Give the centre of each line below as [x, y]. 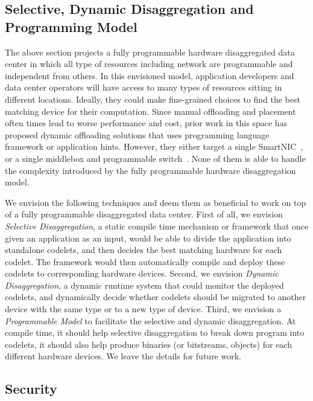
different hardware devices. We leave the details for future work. [123, 356]
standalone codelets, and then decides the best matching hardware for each [144, 250]
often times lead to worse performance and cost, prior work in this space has [146, 123]
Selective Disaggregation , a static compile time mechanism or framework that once [157, 226]
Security [31, 389]
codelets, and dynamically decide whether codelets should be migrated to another [156, 297]
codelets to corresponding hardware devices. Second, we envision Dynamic [142, 273]
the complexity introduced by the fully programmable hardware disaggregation [150, 170]
